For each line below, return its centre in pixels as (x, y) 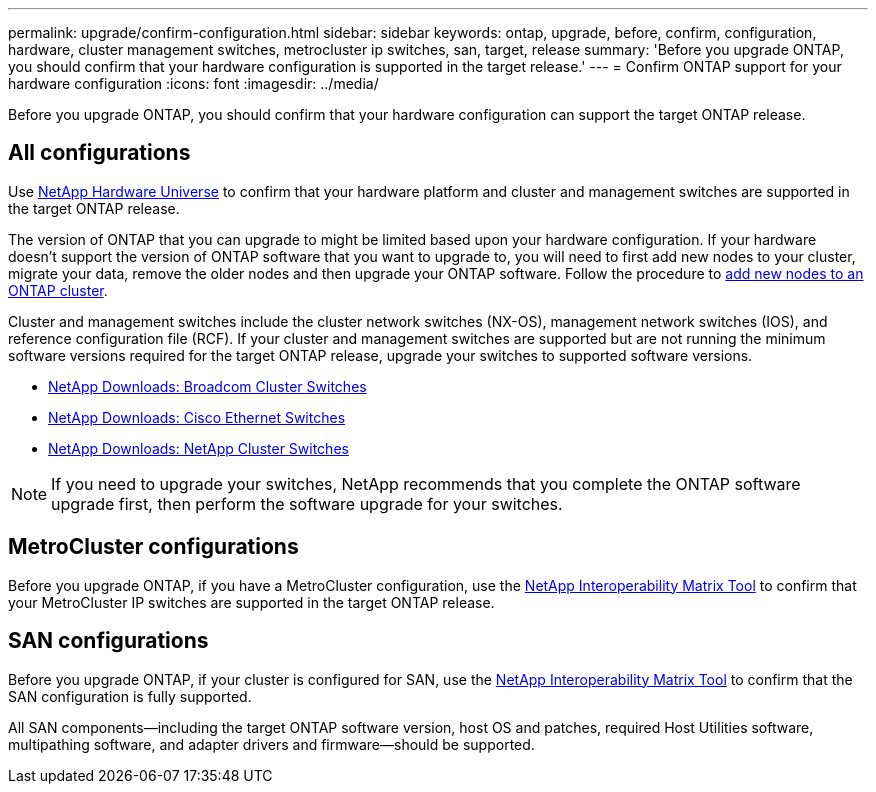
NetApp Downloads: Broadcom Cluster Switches (207, 386)
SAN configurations (108, 641)
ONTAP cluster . (58, 290)
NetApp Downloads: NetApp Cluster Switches (198, 448)
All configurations (99, 153)
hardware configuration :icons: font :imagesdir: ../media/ (193, 83)
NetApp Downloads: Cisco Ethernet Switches (197, 417)
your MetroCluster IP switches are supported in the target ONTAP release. (251, 602)
